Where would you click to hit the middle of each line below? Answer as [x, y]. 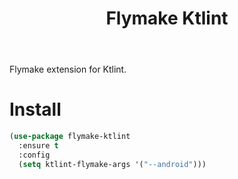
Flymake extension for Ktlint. [68, 69]
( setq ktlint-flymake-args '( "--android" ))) [112, 164]
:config [34, 155]
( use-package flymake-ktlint [70, 137]
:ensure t [38, 146]
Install [35, 109]
